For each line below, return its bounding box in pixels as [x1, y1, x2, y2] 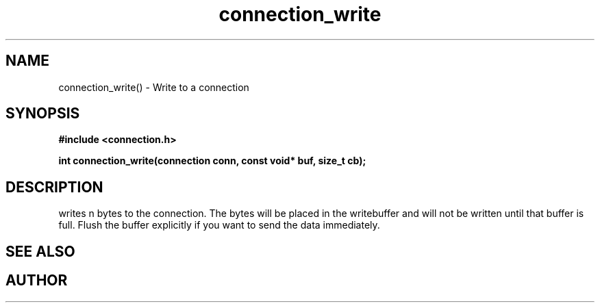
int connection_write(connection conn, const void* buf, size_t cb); [58, 155, 366, 167]
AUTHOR [5, 272, 68, 290]
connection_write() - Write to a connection [58, 81, 249, 93]
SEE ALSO [5, 242, 75, 260]
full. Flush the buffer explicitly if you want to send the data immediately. [58, 219, 380, 231]
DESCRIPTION [5, 178, 103, 196]
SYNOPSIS [5, 105, 80, 123]
